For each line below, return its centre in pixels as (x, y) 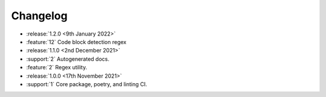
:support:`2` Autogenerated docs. (68, 59)
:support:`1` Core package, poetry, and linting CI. (87, 84)
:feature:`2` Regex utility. (57, 67)
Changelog (39, 16)
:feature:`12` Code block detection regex (76, 42)
